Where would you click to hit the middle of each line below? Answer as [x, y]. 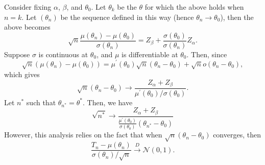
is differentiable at [150, 54]
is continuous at [63, 54]
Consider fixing [28, 7]
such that [41, 102]
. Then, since [207, 54]
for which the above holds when [194, 7]
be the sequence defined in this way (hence [127, 17]
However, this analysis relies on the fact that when [83, 135]
